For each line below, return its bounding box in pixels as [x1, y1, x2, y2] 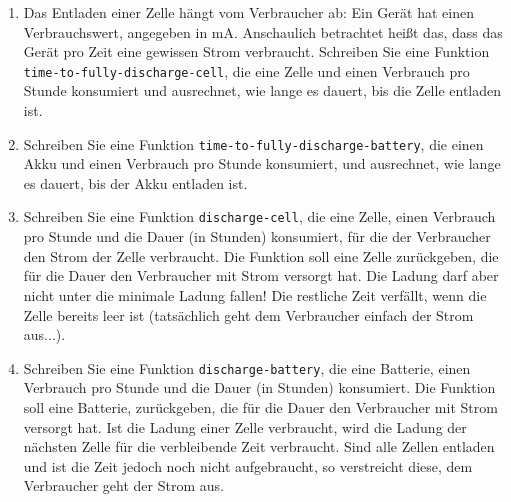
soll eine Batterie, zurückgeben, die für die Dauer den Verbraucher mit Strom [23, 396, 498, 417]
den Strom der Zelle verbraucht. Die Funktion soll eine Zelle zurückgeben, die [23, 245, 499, 266]
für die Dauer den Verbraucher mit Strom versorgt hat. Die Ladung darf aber [23, 265, 499, 286]
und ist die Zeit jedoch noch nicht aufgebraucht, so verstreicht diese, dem [23, 455, 473, 476]
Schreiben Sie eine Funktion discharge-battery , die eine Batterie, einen [23, 357, 471, 378]
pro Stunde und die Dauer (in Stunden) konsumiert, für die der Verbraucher [23, 226, 491, 247]
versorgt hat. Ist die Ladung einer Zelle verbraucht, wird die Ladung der [23, 416, 467, 437]
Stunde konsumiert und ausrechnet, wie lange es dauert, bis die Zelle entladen [23, 80, 501, 101]
